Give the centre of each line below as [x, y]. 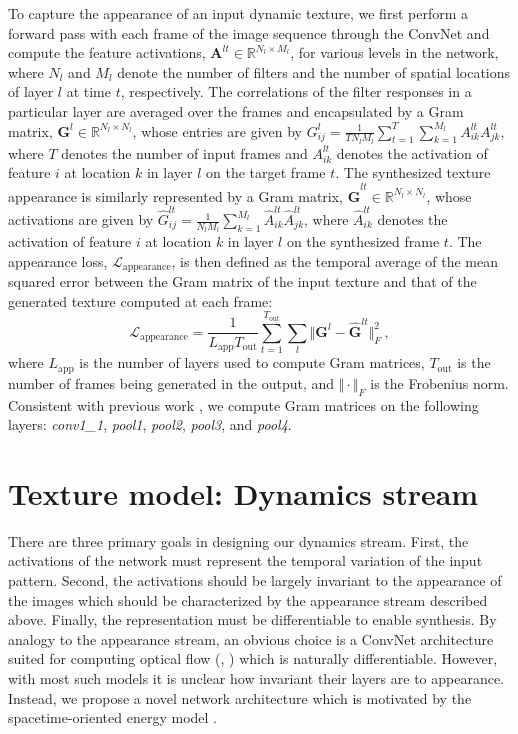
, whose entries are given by [217, 130]
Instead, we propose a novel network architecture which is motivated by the [240, 697]
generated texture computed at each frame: [140, 300]
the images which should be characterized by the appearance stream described [248, 599]
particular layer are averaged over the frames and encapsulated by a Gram [236, 110]
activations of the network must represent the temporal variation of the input [245, 560]
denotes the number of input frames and [184, 152]
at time [88, 91]
